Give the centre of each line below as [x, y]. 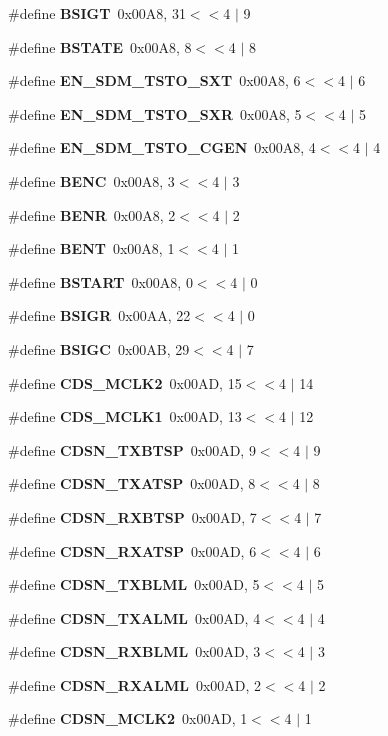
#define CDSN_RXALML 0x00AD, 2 [135, 684]
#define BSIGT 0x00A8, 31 [97, 13]
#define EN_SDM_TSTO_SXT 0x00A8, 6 [154, 80]
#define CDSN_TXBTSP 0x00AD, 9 [132, 449]
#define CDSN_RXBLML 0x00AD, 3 [134, 651]
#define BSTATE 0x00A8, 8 [100, 46]
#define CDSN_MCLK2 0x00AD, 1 [128, 718]
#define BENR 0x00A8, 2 [92, 214]
